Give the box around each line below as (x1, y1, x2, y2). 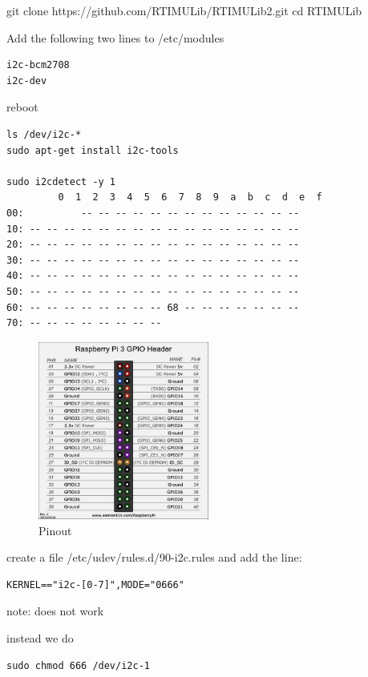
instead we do (6, 629, 74, 646)
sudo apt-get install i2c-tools (6, 144, 179, 156)
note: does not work (6, 602, 104, 619)
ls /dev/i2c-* (6, 128, 82, 140)
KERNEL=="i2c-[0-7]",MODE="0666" (6, 578, 184, 590)
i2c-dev (6, 75, 47, 87)
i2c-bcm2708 (6, 59, 70, 71)
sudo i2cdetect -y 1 (6, 175, 116, 187)
